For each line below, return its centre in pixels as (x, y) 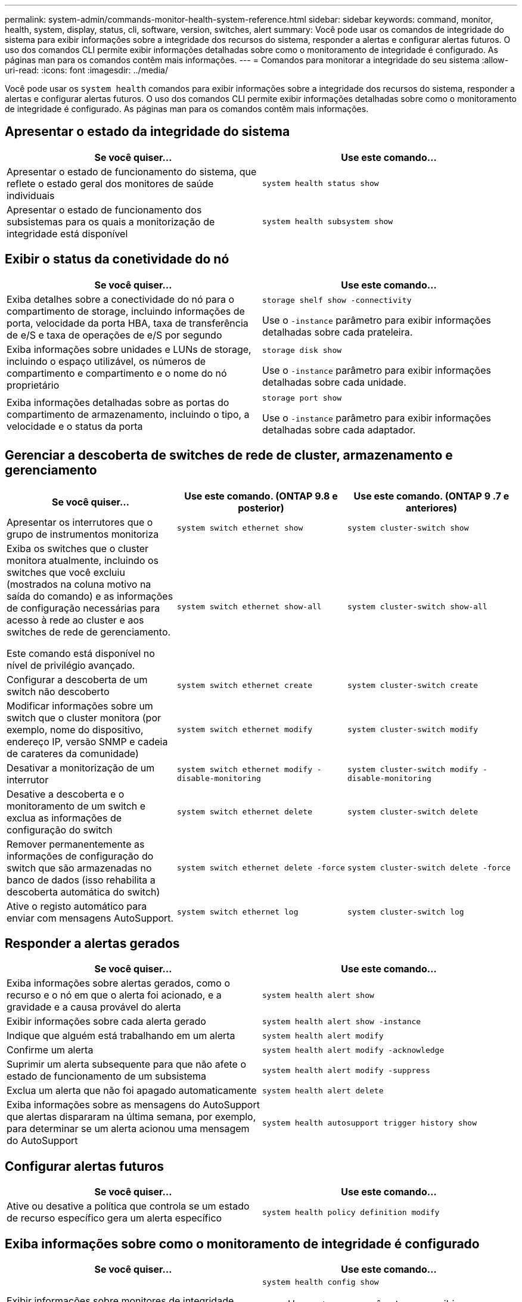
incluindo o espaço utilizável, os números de (106, 361)
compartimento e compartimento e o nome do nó (117, 373)
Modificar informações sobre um (80, 706)
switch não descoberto (58, 691)
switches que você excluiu (66, 572)
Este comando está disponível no (81, 653)
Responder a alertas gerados (92, 943)
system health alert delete (323, 1090)
